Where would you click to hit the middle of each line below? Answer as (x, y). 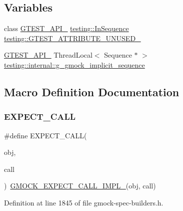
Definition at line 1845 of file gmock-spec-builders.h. (84, 202)
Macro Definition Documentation (92, 91)
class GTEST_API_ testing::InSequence (66, 28)
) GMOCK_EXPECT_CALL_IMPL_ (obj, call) (80, 186)
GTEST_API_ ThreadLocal (48, 55)
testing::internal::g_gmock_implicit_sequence (74, 64)
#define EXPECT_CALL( (45, 135)
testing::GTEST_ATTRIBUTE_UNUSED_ (72, 38)
